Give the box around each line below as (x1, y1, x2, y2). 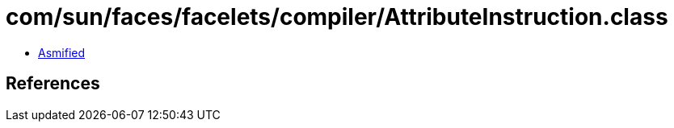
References (6, 73, 100, 94)
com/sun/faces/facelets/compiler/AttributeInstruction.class (6, 3, 668, 31)
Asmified (38, 45, 86, 60)
